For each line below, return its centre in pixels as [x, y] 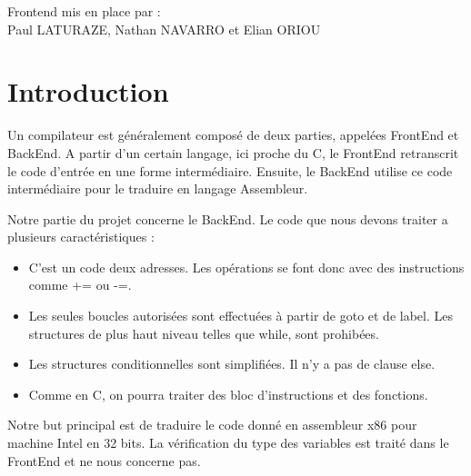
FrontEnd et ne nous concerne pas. [104, 460]
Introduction [88, 91]
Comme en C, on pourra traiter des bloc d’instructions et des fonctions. [228, 394]
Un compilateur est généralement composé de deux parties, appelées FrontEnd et [233, 135]
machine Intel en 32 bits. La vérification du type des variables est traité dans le [228, 443]
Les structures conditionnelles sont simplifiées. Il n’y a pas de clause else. [232, 364]
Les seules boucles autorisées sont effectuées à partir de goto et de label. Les [241, 316]
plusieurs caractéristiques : [81, 237]
